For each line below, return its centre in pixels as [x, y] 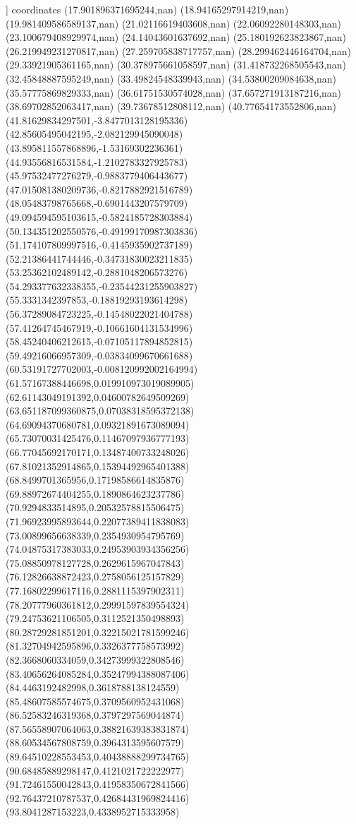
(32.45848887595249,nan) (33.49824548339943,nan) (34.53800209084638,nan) [171, 78]
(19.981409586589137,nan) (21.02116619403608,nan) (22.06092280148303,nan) [174, 23]
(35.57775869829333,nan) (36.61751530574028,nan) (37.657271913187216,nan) [174, 92]
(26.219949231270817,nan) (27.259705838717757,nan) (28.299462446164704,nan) [179, 50]
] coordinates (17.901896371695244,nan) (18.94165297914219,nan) [147, 9]
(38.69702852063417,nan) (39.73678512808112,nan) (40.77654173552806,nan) [171, 106]
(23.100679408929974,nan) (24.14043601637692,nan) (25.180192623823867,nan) [176, 37]
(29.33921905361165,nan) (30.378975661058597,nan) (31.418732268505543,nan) [176, 65]
